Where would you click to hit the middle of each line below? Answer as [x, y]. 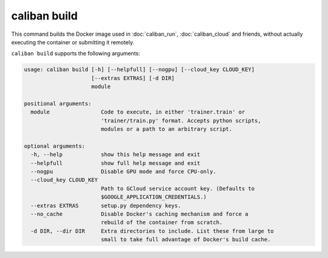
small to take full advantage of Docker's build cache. [186, 239]
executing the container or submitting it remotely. [73, 42]
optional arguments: [54, 146]
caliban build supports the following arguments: [76, 53]
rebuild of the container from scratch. [162, 222]
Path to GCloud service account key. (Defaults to [178, 188]
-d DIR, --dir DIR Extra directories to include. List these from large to [152, 231]
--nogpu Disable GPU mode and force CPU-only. [124, 171]
